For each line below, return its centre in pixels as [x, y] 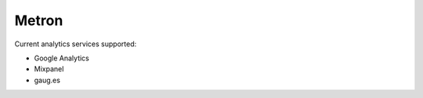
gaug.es [47, 80]
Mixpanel [49, 69]
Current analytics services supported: [76, 44]
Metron [39, 20]
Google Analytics [61, 58]
